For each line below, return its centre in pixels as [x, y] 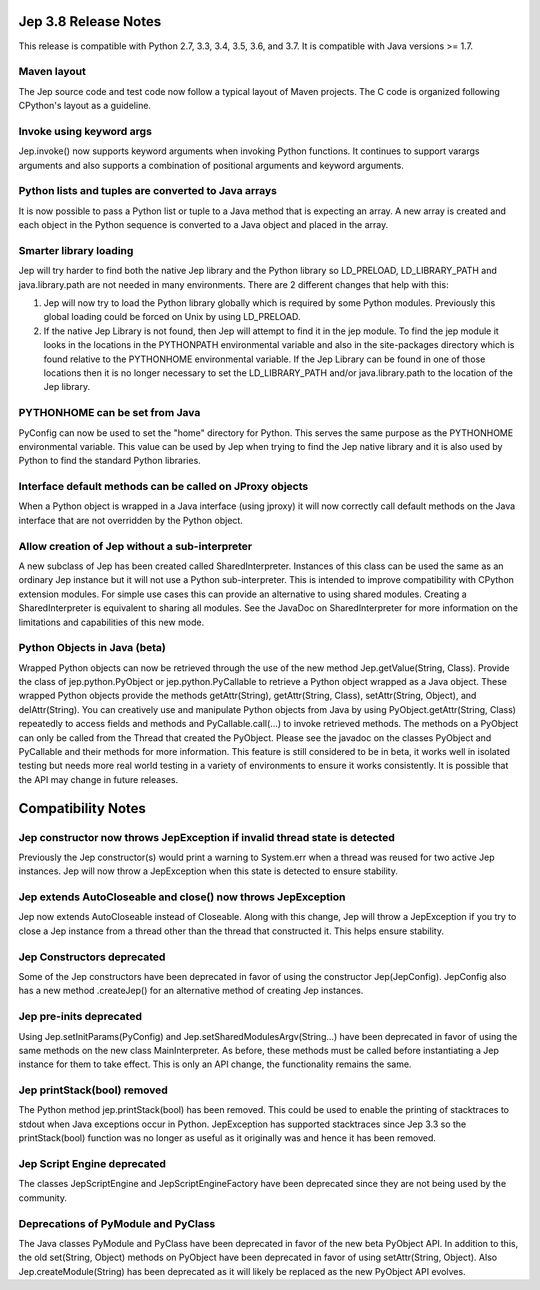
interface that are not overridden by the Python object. [131, 520]
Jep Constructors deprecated [92, 957]
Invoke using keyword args [85, 131]
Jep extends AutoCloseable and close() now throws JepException [182, 897]
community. [42, 1197]
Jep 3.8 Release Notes [90, 21]
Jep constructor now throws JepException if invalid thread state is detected [206, 837]
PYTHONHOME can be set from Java [109, 413]
